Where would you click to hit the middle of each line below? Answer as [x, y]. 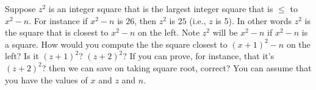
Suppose [20, 8]
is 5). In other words [254, 20]
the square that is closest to [57, 32]
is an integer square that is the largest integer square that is [161, 8]
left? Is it [22, 56]
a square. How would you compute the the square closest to [116, 44]
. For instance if [58, 20]
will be [225, 32]
